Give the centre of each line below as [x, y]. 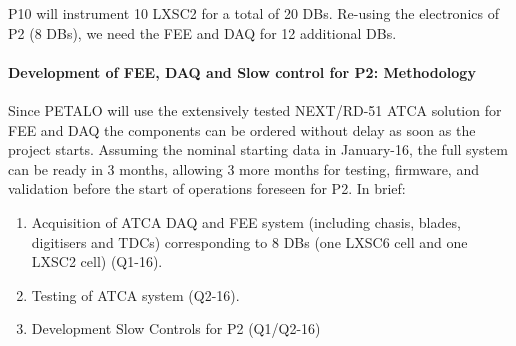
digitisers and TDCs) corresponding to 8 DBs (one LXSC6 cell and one [249, 241]
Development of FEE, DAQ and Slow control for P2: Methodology [242, 71]
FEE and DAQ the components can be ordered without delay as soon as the [242, 129]
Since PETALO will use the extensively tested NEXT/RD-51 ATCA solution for [255, 109]
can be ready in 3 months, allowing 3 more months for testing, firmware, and [243, 168]
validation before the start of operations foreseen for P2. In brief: [207, 188]
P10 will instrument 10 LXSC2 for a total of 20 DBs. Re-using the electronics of [253, 13]
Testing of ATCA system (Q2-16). [135, 294]
